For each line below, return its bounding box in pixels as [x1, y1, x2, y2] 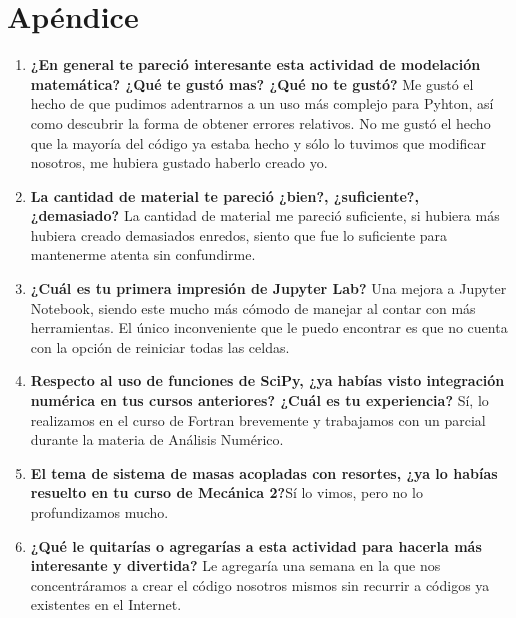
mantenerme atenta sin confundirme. [30, 244, 256, 265]
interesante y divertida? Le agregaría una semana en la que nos [30, 555, 441, 576]
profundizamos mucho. [30, 502, 169, 522]
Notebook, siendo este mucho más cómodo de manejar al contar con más [30, 297, 476, 318]
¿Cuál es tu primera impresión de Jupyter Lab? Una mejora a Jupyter [30, 278, 507, 299]
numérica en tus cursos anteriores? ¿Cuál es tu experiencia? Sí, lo [30, 390, 489, 411]
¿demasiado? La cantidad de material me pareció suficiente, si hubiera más [30, 205, 500, 226]
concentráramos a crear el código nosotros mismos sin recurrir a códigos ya [30, 574, 490, 595]
